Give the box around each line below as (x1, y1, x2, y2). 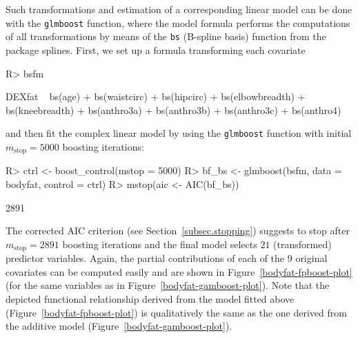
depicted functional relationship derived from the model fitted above (6, 292, 295, 306)
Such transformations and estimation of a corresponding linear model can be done (6, 2, 352, 16)
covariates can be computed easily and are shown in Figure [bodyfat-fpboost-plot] (6, 264, 352, 279)
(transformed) (273, 236, 332, 251)
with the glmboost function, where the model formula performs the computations (6, 15, 350, 30)
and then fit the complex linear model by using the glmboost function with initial (6, 126, 352, 140)
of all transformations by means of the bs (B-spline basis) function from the (6, 29, 326, 44)
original (295, 251, 328, 265)
